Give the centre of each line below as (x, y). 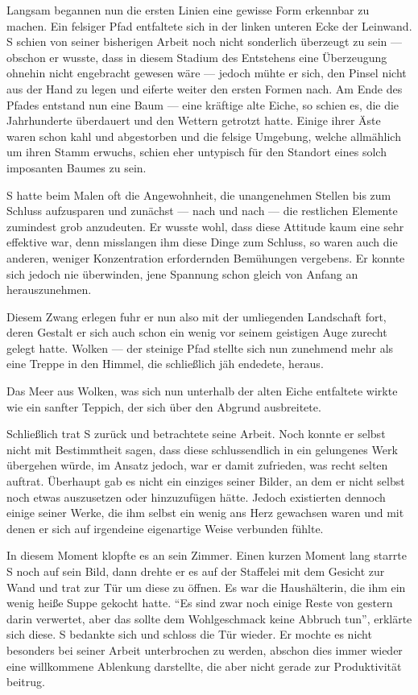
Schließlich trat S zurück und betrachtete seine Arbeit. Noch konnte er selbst (196, 434)
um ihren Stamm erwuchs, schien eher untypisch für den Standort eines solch (197, 152)
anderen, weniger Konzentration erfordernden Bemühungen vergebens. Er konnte (206, 257)
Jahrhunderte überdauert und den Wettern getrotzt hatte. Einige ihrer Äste (194, 120)
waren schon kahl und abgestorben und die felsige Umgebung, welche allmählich (204, 136)
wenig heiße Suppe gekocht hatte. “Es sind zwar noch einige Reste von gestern (200, 603)
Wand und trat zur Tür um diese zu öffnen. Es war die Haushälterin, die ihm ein (206, 587)
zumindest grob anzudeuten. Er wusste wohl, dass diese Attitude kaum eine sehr (205, 226)
